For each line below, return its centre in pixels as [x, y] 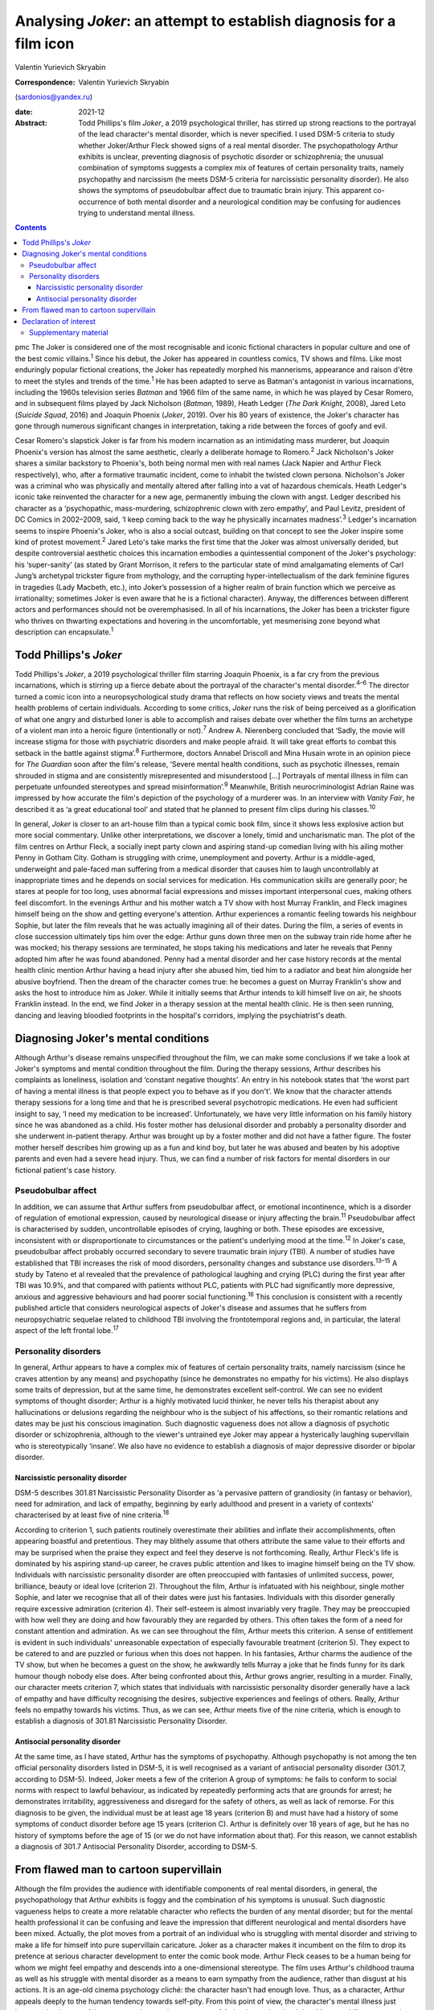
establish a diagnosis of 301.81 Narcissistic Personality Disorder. [121, 1721]
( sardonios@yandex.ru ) [54, 97]
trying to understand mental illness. [137, 213]
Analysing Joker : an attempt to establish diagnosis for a [205, 21]
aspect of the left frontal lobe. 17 [67, 1329]
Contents [31, 228]
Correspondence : [45, 82]
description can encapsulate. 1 [64, 631]
